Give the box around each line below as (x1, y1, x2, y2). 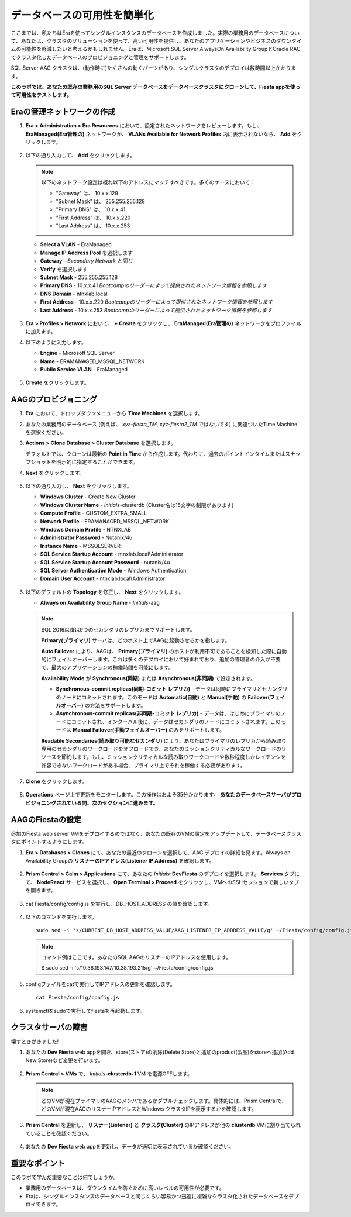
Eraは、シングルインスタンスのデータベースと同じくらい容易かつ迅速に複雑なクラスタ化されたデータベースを (25, 1192, 289, 1199)
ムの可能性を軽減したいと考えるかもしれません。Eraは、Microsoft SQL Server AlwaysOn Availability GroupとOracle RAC (11, 46, 301, 53)
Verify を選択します (40, 266, 88, 273)
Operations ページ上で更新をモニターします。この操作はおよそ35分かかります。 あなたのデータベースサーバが (25, 791, 292, 798)
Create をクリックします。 (25, 379, 90, 386)
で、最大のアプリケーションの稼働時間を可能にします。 (41, 664, 174, 671)
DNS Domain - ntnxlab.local (40, 290, 108, 297)
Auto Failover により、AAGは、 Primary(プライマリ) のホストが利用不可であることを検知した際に (41, 647, 277, 654)
